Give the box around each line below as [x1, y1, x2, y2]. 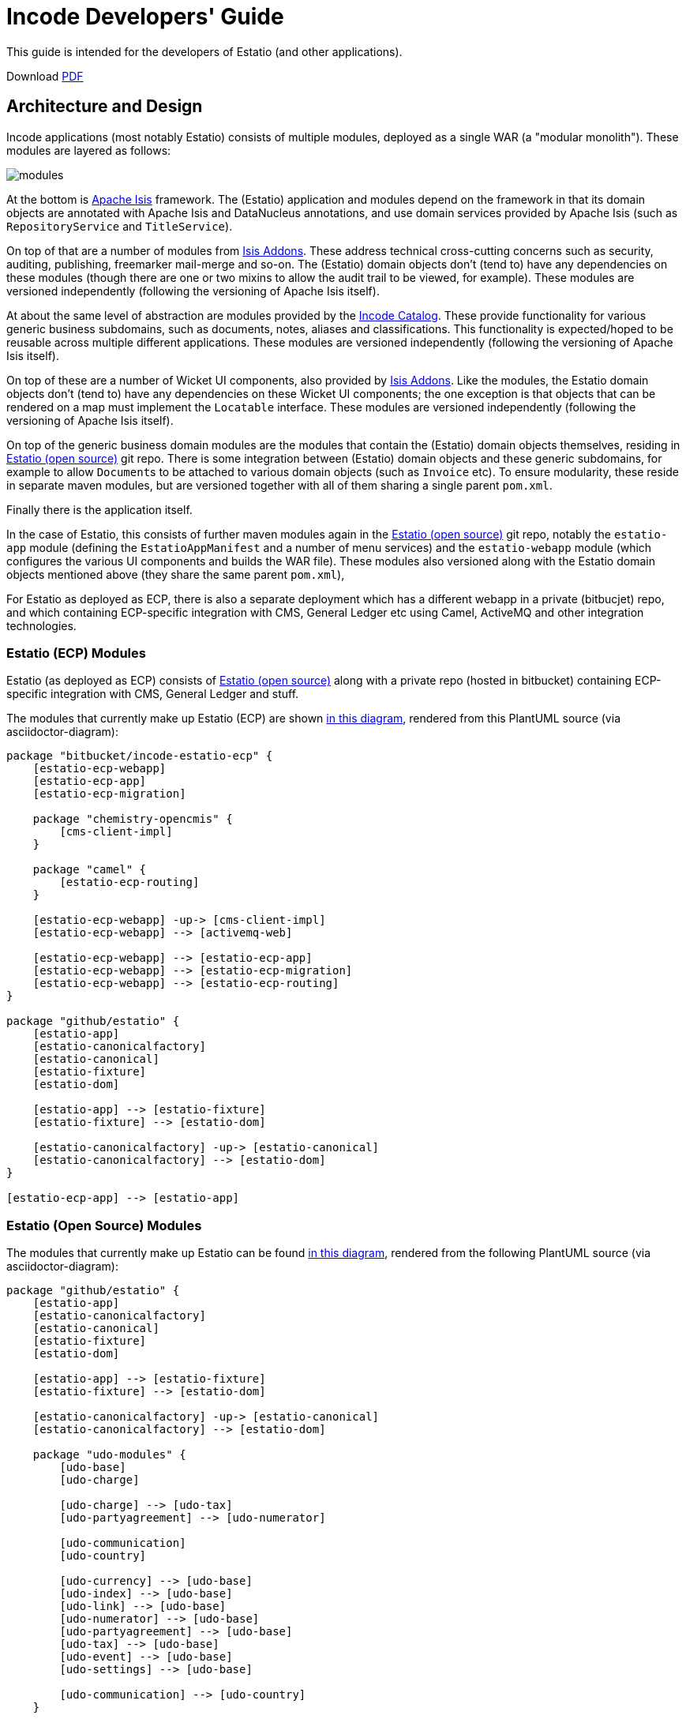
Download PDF [6, 69, 84, 83]
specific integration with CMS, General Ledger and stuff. [6, 687, 299, 701]
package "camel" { [32, 863, 147, 876]
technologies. [6, 618, 77, 632]
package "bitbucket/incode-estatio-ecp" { [6, 749, 273, 763]
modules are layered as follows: [6, 143, 171, 157]
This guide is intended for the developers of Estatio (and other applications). [6, 44, 403, 58]
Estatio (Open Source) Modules [6, 1217, 202, 1233]
